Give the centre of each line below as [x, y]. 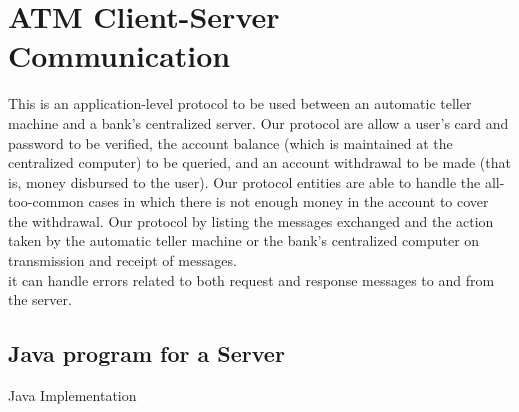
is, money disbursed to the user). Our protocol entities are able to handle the [244, 181]
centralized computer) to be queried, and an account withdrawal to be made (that [259, 162]
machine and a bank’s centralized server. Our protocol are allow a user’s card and [258, 122]
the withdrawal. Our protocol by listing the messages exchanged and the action [251, 220]
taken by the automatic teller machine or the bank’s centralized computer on [244, 240]
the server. [40, 299]
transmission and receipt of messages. [122, 260]
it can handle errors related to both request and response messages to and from [251, 279]
